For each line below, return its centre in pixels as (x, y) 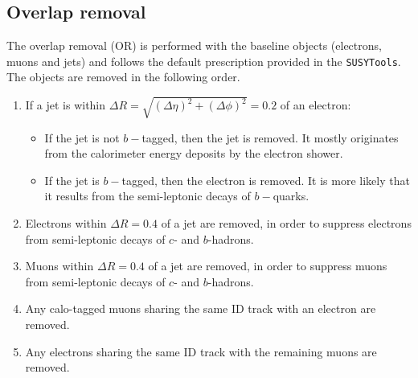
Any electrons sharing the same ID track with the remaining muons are (201, 351)
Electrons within (66, 222)
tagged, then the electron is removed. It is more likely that (266, 180)
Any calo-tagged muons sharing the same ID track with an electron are (201, 308)
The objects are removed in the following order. (123, 77)
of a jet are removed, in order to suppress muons (268, 266)
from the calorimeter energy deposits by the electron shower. (194, 153)
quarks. (291, 196)
